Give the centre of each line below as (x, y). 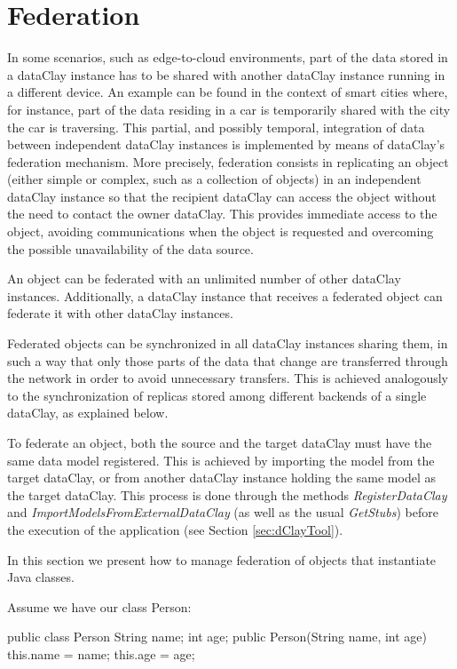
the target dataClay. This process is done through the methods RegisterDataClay (227, 494)
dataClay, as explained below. (88, 413)
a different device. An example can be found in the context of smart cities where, (228, 92)
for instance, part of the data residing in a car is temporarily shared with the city (229, 109)
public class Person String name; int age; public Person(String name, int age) (217, 637)
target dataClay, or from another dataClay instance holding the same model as (221, 478)
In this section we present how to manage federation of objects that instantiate (222, 559)
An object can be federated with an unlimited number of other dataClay (204, 279)
